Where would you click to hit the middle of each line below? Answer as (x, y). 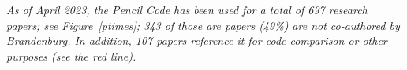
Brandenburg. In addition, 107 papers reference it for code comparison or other (197, 41)
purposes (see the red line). (71, 55)
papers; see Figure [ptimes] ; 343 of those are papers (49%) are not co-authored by (203, 25)
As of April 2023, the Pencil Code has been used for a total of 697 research (187, 9)
